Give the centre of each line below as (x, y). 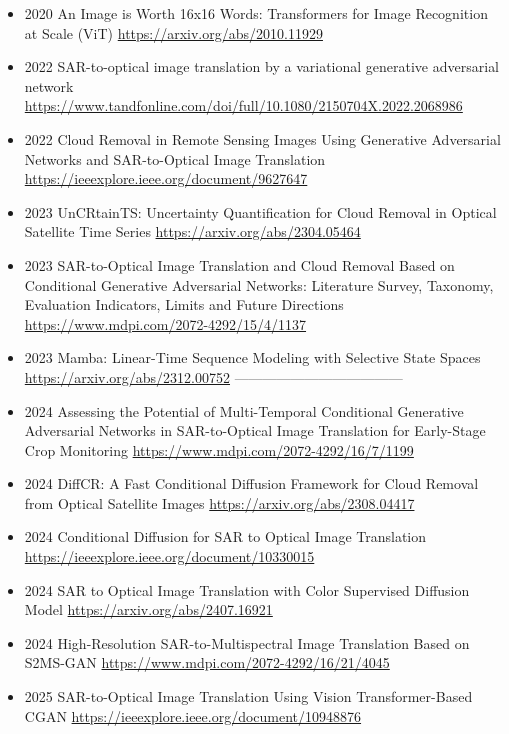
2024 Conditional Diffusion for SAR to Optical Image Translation (225, 536)
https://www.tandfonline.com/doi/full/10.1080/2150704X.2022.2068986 (243, 105)
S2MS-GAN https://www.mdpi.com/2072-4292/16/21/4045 (207, 662)
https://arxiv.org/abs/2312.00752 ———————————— (213, 376)
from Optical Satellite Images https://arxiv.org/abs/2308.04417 (219, 502)
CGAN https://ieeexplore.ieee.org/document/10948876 (193, 715)
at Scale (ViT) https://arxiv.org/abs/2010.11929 (173, 32)
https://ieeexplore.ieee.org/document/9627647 (166, 178)
